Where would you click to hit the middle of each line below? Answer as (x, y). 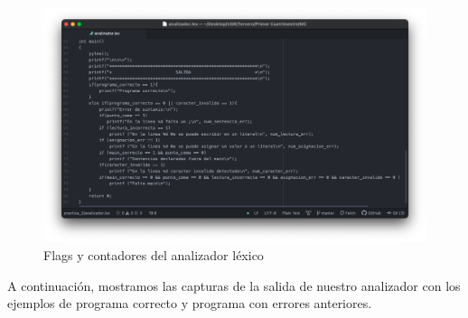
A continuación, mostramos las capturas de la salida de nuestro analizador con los (234, 285)
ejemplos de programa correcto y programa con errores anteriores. (190, 303)
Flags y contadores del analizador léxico (154, 255)
